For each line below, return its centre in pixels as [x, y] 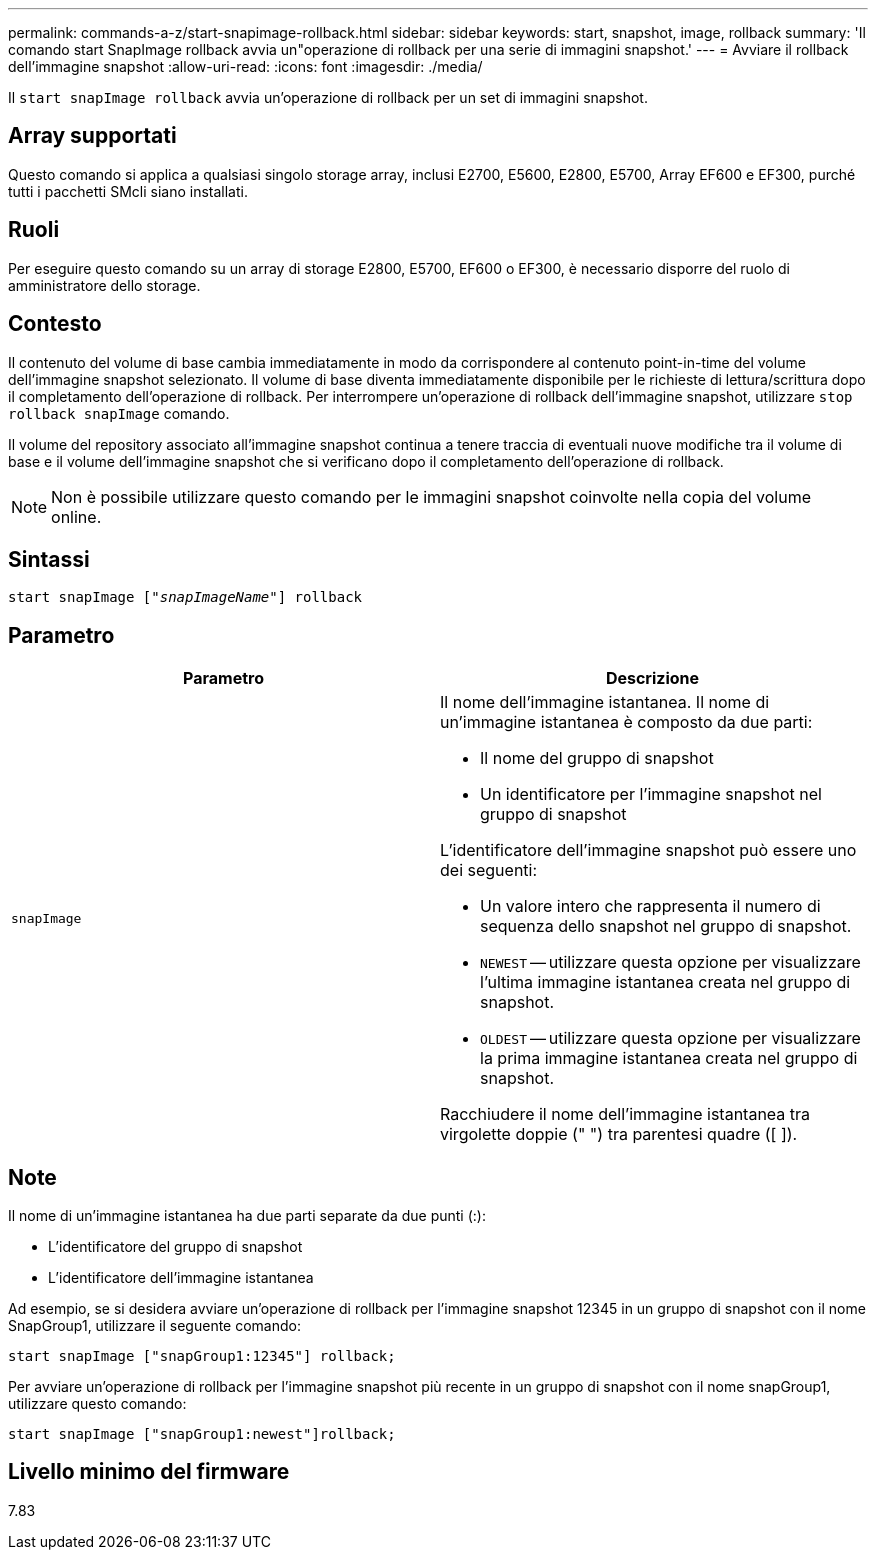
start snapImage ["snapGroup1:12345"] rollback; [202, 1356]
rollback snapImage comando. [119, 413]
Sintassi [49, 559]
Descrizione [652, 678]
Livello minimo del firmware [149, 1472]
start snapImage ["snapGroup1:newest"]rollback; [202, 1434]
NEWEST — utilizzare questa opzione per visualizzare [670, 962]
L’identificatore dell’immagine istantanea [181, 1278]
